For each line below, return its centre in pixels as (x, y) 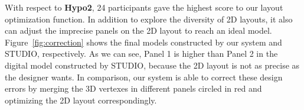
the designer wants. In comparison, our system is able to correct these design (144, 77)
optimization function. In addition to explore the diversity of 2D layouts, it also (149, 19)
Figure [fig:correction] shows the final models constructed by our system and (143, 42)
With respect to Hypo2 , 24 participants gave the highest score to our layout (144, 7)
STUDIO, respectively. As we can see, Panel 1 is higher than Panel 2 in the (141, 54)
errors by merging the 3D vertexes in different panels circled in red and (133, 88)
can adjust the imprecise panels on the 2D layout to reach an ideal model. (138, 30)
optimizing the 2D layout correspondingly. (81, 100)
